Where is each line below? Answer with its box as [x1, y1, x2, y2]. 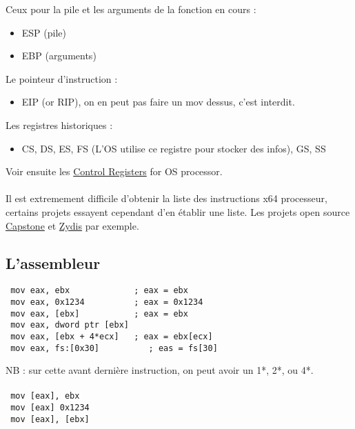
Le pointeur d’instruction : [6, 71, 118, 86]
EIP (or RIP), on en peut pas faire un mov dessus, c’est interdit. [21, 94, 295, 109]
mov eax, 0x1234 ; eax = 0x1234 [10, 297, 203, 307]
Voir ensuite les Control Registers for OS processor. [6, 164, 223, 179]
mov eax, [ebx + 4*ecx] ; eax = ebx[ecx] [10, 331, 213, 341]
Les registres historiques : [6, 117, 113, 132]
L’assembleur [6, 252, 101, 273]
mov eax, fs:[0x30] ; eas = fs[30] [10, 343, 218, 353]
